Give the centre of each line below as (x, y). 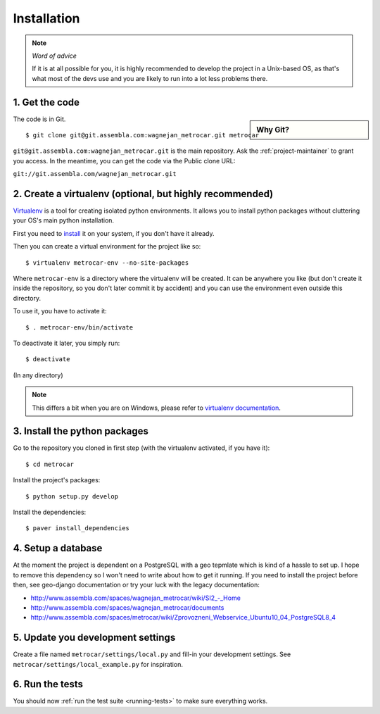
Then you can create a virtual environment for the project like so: (107, 246)
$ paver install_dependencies (78, 528)
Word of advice (55, 56)
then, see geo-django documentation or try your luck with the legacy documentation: (137, 585)
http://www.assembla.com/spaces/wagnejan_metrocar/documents (127, 607)
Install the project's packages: (57, 480)
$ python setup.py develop (72, 496)
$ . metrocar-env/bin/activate (80, 327)
